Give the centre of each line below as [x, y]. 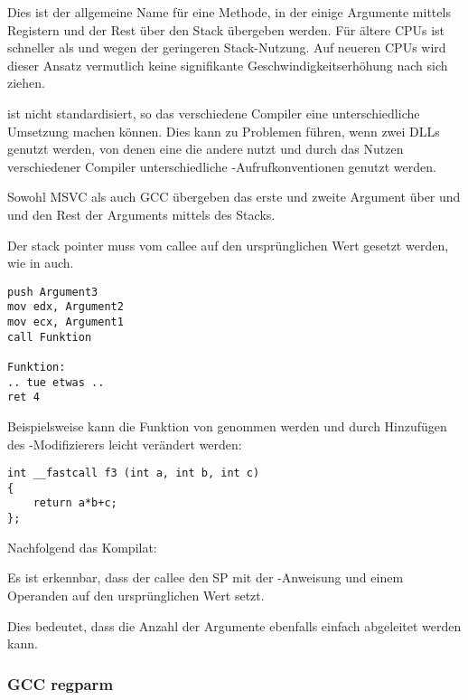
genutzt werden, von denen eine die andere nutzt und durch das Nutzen [206, 149]
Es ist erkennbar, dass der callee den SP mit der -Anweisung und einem [206, 577]
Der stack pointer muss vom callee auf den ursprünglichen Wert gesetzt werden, [228, 245]
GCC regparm [61, 683]
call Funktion [50, 337]
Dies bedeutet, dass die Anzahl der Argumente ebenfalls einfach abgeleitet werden [234, 625]
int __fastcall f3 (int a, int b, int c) [134, 473]
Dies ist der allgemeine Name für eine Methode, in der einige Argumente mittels [229, 12]
